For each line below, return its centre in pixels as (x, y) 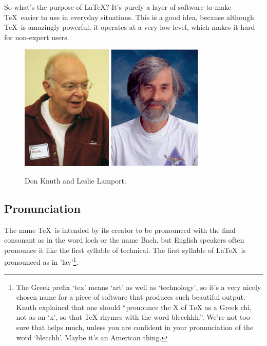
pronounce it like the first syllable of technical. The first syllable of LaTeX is (125, 250)
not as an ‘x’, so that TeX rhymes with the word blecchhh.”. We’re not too (133, 317)
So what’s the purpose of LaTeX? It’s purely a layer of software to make (118, 7)
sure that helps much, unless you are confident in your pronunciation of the (135, 327)
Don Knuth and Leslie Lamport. (75, 180)
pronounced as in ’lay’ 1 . (41, 261)
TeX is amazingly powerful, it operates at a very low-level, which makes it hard (130, 27)
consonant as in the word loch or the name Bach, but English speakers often (124, 240)
